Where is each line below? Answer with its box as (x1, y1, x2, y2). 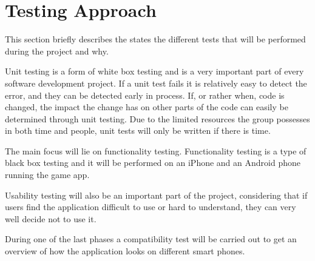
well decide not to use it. (5, 212, 97, 225)
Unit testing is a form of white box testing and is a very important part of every (5, 65, 304, 78)
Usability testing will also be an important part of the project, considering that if (5, 188, 308, 201)
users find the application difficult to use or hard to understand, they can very (5, 200, 296, 213)
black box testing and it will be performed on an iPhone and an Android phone (5, 156, 300, 169)
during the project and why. (5, 44, 109, 57)
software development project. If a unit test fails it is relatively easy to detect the (5, 76, 307, 89)
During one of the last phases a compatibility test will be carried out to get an (5, 233, 297, 245)
